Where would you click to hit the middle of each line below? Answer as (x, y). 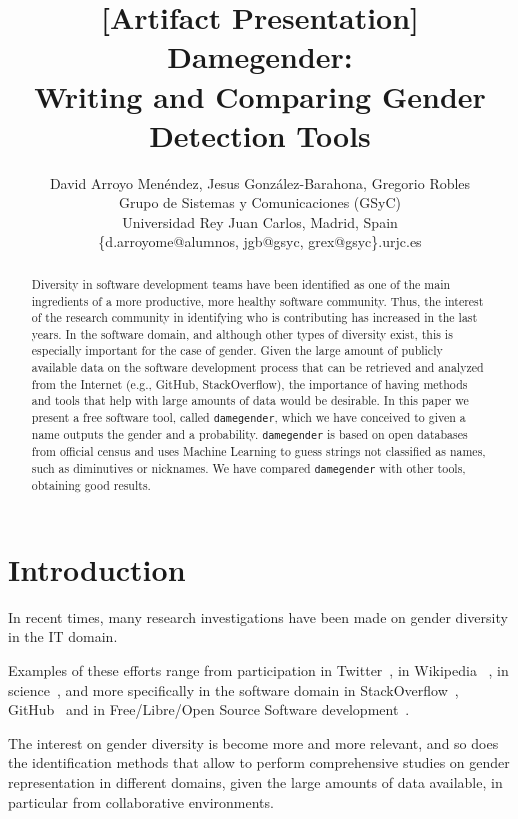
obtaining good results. (91, 485)
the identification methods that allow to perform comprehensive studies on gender (259, 762)
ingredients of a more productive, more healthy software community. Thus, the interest (257, 300)
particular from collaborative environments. (141, 801)
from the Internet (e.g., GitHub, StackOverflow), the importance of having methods (249, 383)
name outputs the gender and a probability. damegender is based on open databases (249, 434)
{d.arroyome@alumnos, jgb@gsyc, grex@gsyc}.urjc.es (260, 241)
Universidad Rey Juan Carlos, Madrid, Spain (260, 221)
